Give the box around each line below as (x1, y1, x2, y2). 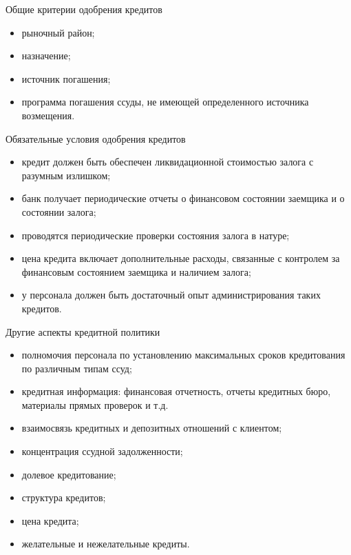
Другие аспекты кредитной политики (6, 324, 160, 339)
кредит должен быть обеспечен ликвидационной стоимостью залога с (21, 154, 314, 169)
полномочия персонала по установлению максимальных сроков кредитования (21, 347, 345, 362)
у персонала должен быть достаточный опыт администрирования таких (21, 287, 321, 302)
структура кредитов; (21, 490, 106, 505)
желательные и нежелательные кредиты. (21, 536, 190, 551)
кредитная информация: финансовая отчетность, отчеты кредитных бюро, (21, 384, 331, 398)
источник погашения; (21, 71, 111, 85)
